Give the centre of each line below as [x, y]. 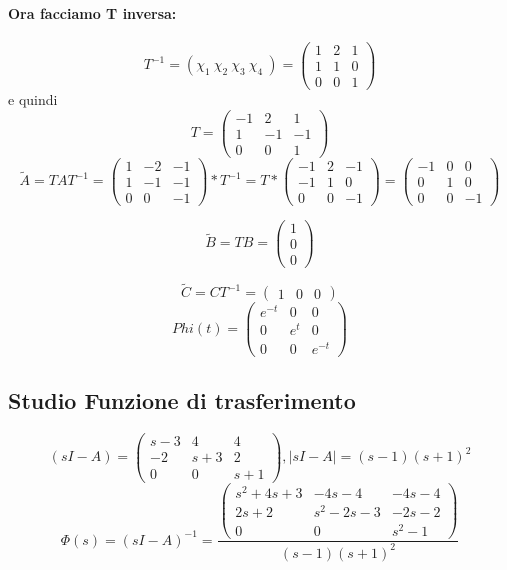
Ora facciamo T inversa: [92, 12]
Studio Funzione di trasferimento [182, 400]
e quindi [33, 98]
